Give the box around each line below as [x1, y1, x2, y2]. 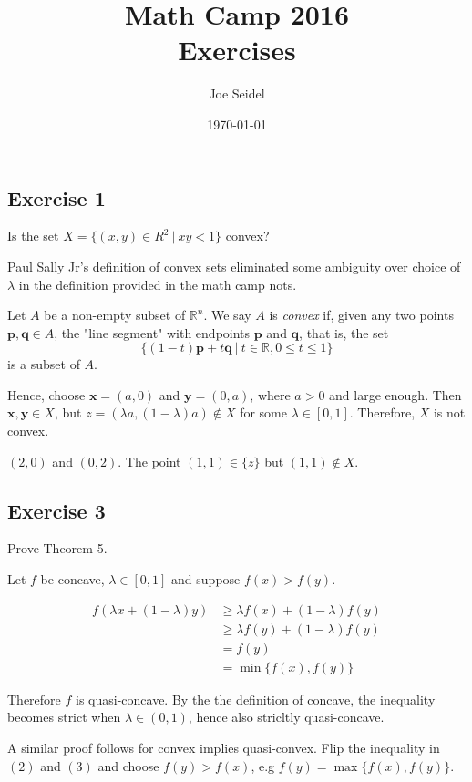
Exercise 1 [7, 183, 106, 211]
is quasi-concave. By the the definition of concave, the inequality [76, 689, 436, 708]
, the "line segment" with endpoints [54, 323, 251, 342]
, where [250, 385, 291, 404]
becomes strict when [7, 707, 121, 726]
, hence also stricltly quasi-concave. [188, 707, 385, 726]
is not [433, 403, 466, 422]
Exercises [178, 31, 296, 68]
